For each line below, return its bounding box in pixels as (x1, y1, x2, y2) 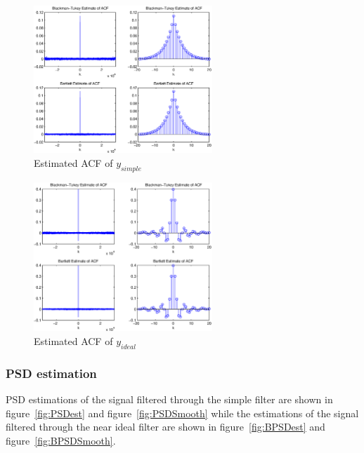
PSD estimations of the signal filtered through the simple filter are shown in (6, 392, 333, 407)
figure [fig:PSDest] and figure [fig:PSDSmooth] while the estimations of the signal (6, 405, 359, 420)
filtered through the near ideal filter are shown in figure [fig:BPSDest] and (6, 419, 325, 434)
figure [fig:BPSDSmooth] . (6, 433, 116, 447)
